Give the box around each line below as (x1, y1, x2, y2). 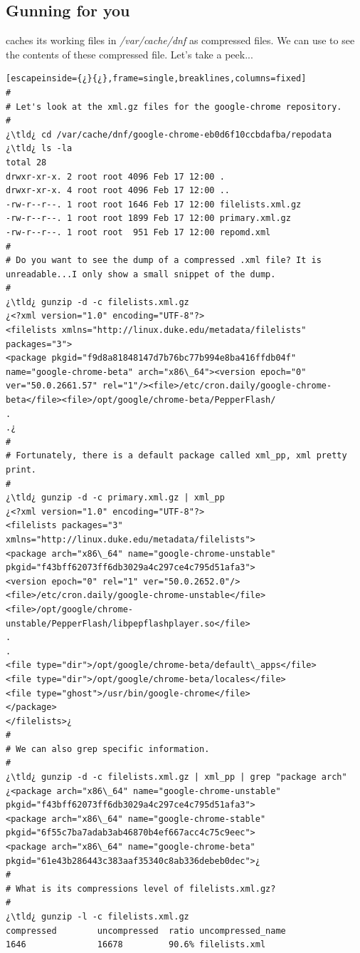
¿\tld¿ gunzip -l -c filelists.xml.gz (6, 912, 189, 922)
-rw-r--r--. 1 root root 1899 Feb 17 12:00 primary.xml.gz (6, 213, 291, 224)
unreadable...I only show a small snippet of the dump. (6, 269, 276, 279)
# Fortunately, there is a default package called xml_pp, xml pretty (6, 450, 347, 461)
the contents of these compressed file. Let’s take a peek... (6, 46, 253, 61)
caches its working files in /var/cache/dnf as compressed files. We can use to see (6, 33, 355, 48)
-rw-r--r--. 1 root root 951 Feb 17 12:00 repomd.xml (6, 227, 271, 237)
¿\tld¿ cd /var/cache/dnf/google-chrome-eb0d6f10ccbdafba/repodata (6, 129, 332, 140)
